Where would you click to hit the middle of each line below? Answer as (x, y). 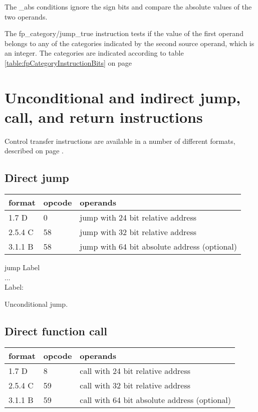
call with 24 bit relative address (135, 370)
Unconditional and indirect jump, (123, 97)
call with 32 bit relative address (135, 385)
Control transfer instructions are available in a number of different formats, (120, 141)
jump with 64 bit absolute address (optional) (158, 247)
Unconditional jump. (36, 304)
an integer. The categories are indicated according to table (94, 53)
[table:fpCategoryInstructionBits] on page (68, 62)
